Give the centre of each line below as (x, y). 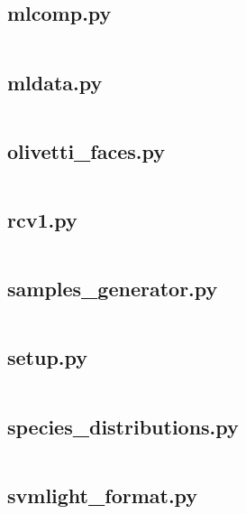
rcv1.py (42, 220)
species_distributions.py (123, 426)
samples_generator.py (113, 289)
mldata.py (55, 82)
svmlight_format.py (103, 495)
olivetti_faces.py (86, 150)
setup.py (48, 357)
